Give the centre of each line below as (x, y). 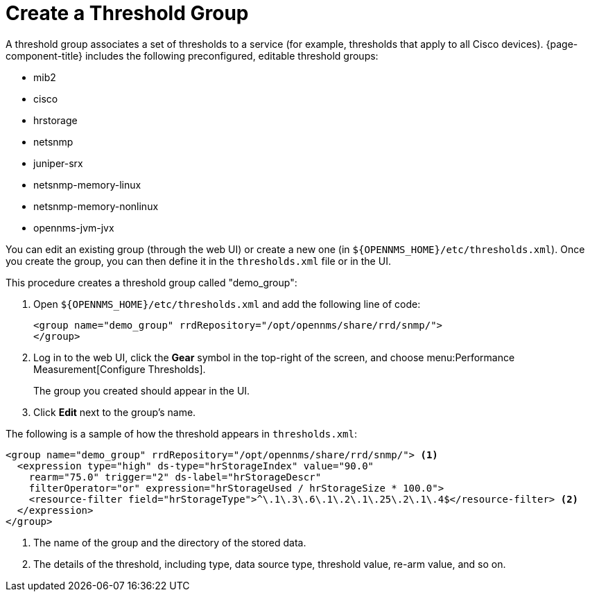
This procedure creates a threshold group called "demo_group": (151, 282)
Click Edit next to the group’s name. (115, 412)
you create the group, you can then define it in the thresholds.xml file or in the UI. (198, 261)
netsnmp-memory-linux (87, 184)
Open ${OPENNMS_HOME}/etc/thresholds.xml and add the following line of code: (227, 304)
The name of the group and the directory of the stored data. (170, 542)
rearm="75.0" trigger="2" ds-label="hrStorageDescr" (175, 477)
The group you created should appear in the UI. (142, 390)
